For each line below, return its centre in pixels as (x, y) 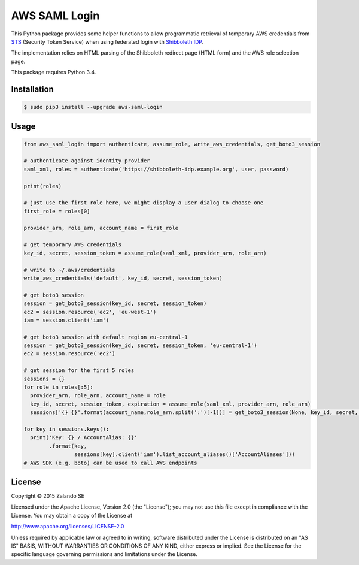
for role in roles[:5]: (59, 387)
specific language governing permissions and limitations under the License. (104, 554)
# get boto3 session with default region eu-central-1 (106, 337)
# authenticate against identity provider (87, 161)
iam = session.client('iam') (66, 320)
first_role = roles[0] (57, 211)
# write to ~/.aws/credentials (70, 270)
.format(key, (68, 446)
